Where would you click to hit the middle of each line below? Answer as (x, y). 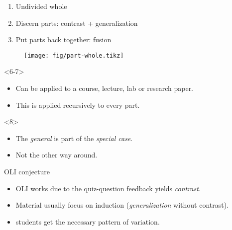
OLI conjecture (27, 171)
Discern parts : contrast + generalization (77, 23)
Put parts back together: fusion (63, 39)
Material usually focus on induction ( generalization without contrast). (122, 205)
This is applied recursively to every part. (78, 105)
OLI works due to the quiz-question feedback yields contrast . (108, 188)
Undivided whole (41, 6)
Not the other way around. (57, 155)
